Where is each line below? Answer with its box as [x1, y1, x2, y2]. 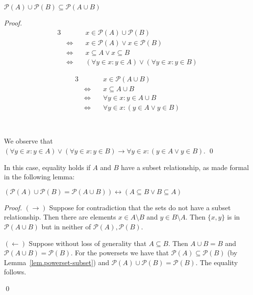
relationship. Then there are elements [4, 212, 116, 222]
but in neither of [41, 221, 91, 231]
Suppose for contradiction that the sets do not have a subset [49, 202, 231, 212]
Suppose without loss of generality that [28, 238, 147, 248]
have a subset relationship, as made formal [121, 162, 249, 172]
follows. [4, 267, 26, 277]
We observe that [4, 136, 53, 146]
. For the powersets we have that [71, 247, 169, 258]
